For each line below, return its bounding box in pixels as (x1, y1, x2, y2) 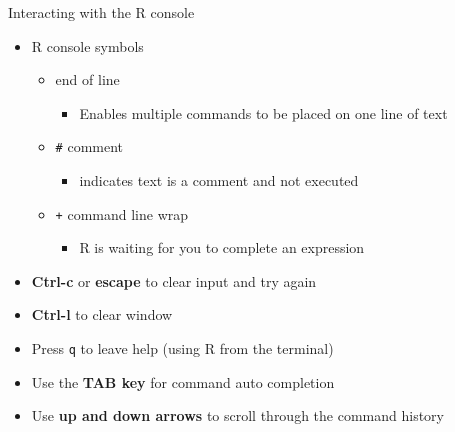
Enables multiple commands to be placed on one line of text (79, 102, 448, 123)
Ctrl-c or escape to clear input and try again (31, 270, 317, 291)
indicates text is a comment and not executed (79, 170, 359, 191)
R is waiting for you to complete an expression (79, 237, 365, 258)
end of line (55, 69, 120, 90)
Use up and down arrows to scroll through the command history (31, 405, 444, 426)
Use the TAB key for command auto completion (31, 371, 335, 392)
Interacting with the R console (8, 2, 195, 22)
